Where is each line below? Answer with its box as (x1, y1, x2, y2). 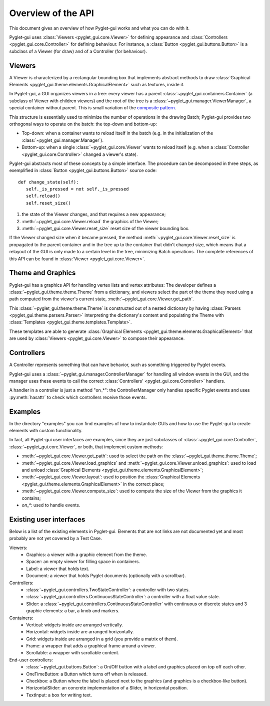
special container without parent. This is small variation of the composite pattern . (9, 105, 176, 111)
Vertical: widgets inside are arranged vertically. (26, 622, 123, 628)
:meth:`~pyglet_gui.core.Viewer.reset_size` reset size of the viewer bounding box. (21, 226, 189, 232)
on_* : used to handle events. (21, 502, 80, 508)
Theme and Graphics (9, 269, 76, 277)
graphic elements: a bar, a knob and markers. (26, 608, 119, 614)
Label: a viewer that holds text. (26, 566, 89, 572)
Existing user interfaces (9, 515, 85, 523)
